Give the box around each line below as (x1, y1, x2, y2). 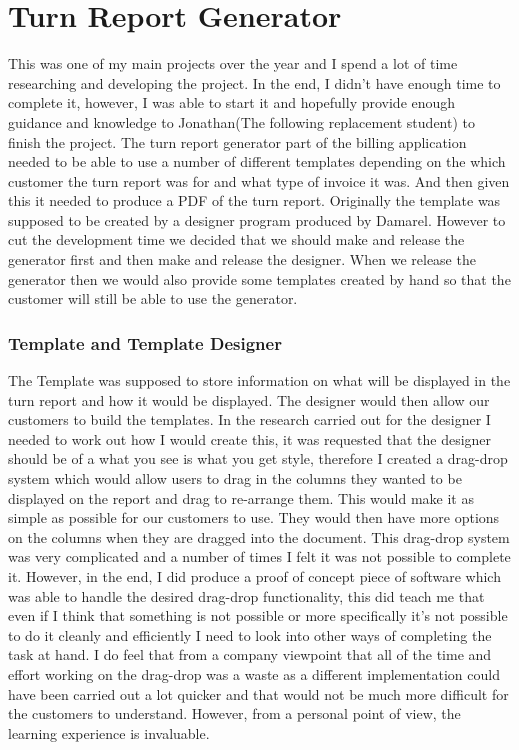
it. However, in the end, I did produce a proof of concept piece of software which (8, 566, 501, 586)
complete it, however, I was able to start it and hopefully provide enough (8, 92, 456, 113)
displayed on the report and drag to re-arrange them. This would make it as (8, 487, 474, 508)
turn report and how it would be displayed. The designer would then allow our (8, 389, 490, 410)
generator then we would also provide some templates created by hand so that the (8, 268, 511, 289)
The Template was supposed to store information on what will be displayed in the (8, 370, 511, 391)
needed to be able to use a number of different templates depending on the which (8, 151, 506, 172)
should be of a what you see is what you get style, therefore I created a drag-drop (8, 448, 508, 469)
